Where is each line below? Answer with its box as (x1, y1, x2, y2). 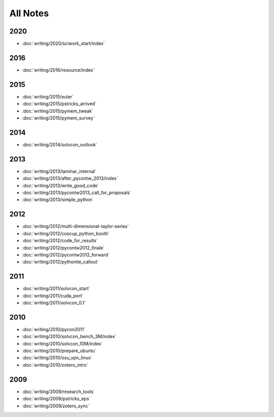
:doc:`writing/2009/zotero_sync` (22, 403, 90, 409)
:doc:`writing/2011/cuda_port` (22, 293, 84, 299)
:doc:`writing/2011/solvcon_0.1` (22, 300, 86, 306)
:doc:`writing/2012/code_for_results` (22, 238, 98, 244)
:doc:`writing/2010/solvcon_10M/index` (22, 340, 103, 346)
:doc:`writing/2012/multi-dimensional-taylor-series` (22, 223, 129, 230)
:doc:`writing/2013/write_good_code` (22, 182, 99, 188)
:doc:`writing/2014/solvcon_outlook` (22, 141, 97, 147)
